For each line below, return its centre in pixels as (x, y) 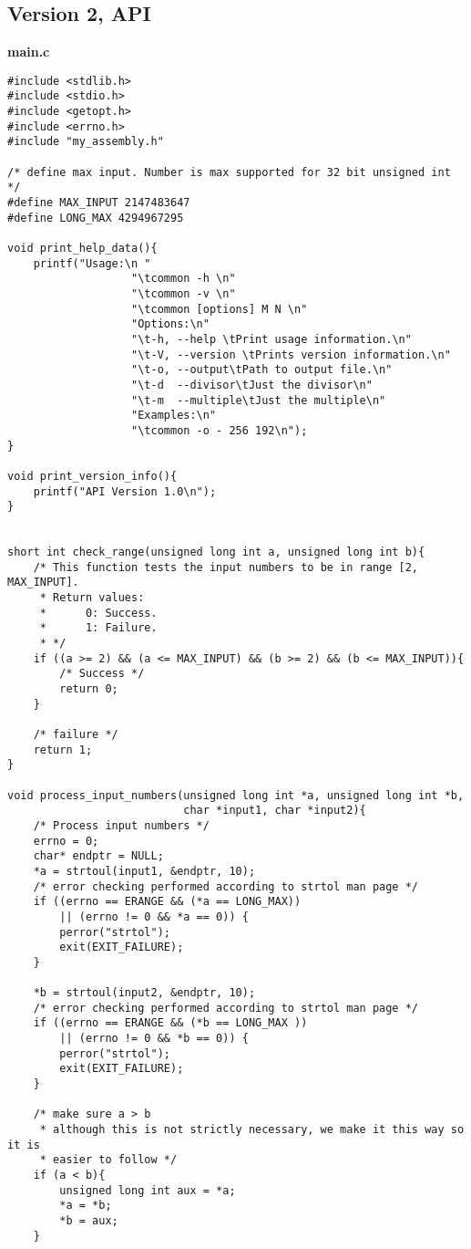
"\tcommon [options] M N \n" (220, 309)
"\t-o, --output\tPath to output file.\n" (262, 370)
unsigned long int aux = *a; (148, 1190)
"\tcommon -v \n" (184, 293)
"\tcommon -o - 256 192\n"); (220, 430)
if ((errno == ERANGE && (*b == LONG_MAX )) (170, 1023)
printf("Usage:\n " (92, 263)
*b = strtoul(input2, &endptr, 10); (144, 993)
